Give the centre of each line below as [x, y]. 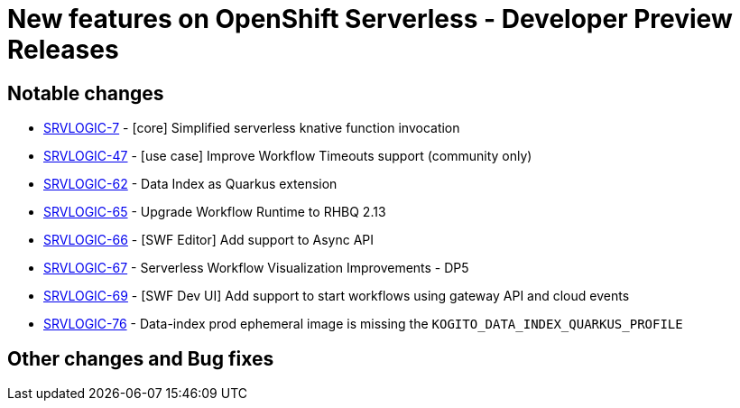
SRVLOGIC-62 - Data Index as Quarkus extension [190, 184]
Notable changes [86, 93]
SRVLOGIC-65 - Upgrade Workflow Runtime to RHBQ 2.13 [215, 212]
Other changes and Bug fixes [141, 358]
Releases [63, 50]
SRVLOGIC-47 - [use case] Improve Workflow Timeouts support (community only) [288, 156]
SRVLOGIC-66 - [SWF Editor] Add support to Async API [209, 240]
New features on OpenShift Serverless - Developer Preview [370, 19]
